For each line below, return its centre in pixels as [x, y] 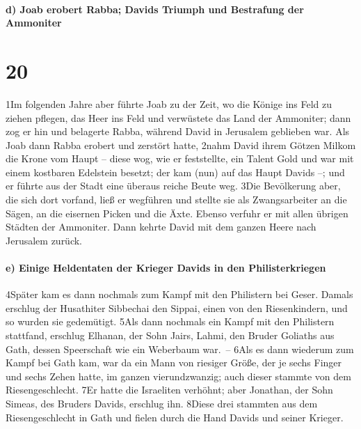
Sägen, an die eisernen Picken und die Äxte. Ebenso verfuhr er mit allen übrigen [177, 213]
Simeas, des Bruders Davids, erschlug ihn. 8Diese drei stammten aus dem [162, 403]
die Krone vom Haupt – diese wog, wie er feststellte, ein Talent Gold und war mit [180, 158]
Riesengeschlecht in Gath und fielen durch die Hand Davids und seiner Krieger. [175, 417]
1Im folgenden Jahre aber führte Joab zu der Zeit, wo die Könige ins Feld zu [169, 103]
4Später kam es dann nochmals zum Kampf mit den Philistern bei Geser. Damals [179, 294]
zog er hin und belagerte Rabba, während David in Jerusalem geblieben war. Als [178, 131]
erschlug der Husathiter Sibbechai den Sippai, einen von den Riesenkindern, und [177, 307]
